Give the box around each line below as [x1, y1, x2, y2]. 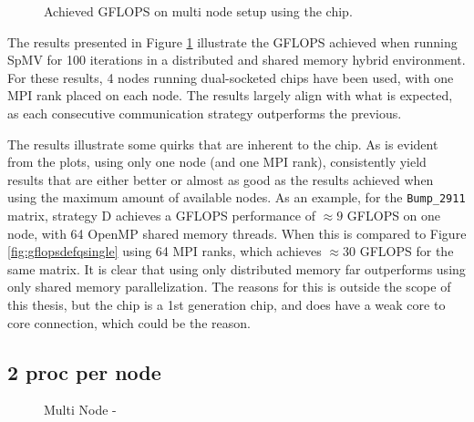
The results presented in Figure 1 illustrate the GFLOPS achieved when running [7, 32, 458, 51]
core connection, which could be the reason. [7, 313, 251, 332]
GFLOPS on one [346, 206, 441, 224]
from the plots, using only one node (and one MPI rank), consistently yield [7, 152, 427, 171]
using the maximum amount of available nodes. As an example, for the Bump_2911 [7, 188, 466, 207]
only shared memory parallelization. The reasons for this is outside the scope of [7, 277, 451, 296]
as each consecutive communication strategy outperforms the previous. [7, 103, 402, 122]
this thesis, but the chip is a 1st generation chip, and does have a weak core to [7, 294, 446, 314]
